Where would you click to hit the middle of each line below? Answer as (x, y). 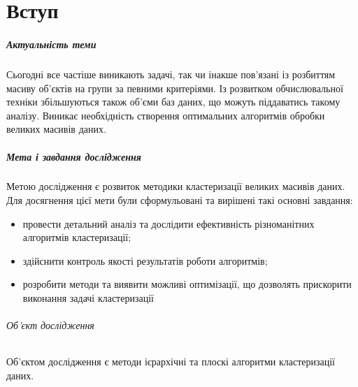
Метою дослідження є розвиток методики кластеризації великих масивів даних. (176, 186)
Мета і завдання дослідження (74, 156)
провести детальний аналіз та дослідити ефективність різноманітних (169, 223)
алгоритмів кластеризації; (77, 237)
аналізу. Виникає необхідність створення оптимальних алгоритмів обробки (166, 115)
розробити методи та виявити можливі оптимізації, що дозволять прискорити (187, 284)
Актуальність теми (51, 44)
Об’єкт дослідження (50, 325)
